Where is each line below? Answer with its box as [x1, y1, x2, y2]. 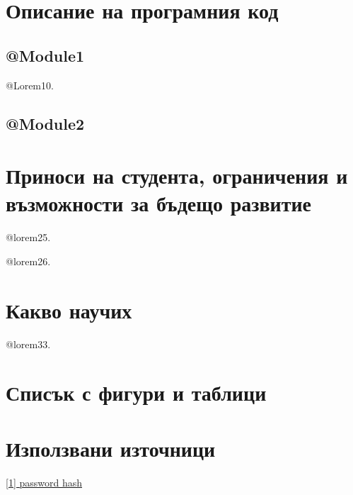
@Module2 [6, 112, 85, 134]
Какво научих [6, 295, 132, 324]
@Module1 [6, 44, 85, 66]
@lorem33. [6, 336, 51, 351]
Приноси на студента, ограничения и [6, 161, 348, 190]
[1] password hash [6, 474, 82, 489]
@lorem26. [6, 253, 51, 268]
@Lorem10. [6, 77, 54, 92]
